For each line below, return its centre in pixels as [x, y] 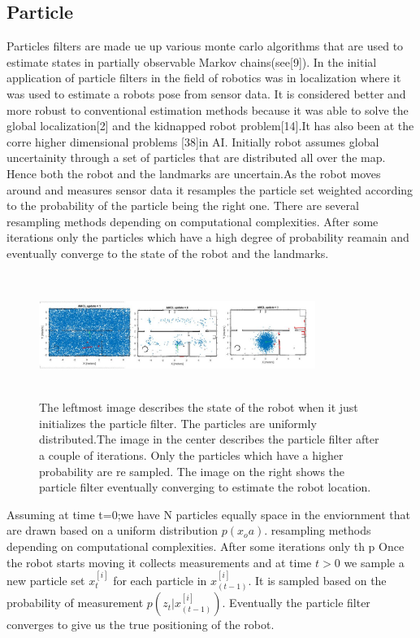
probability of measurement [75, 603]
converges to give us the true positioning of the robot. [141, 625]
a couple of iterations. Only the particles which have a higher [191, 455]
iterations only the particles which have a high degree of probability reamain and [208, 237]
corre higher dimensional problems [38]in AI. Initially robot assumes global [193, 141]
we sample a [374, 562]
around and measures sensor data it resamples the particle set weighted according [210, 189]
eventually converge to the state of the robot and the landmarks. [168, 253]
